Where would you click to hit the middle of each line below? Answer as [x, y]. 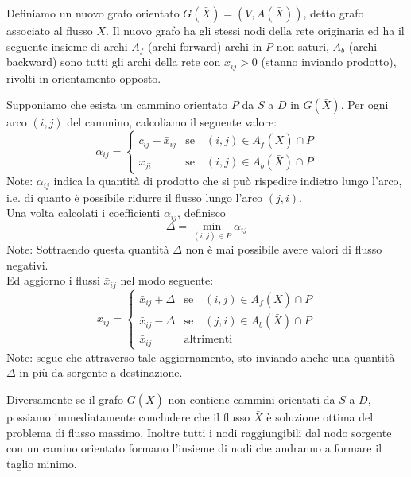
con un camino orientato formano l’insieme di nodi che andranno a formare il [194, 448]
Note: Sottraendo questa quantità [88, 249]
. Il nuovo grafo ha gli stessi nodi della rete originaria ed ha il [255, 30]
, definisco [202, 213]
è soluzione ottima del [320, 416]
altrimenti [208, 340]
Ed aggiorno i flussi [53, 280]
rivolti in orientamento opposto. [84, 78]
